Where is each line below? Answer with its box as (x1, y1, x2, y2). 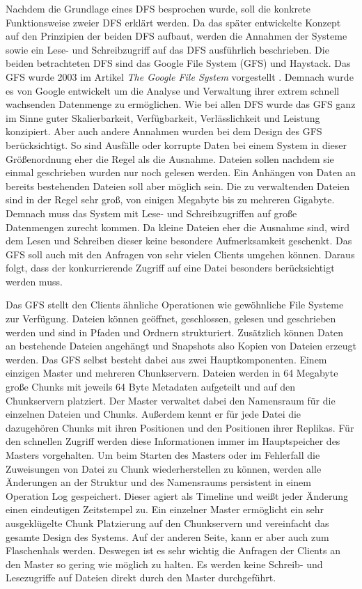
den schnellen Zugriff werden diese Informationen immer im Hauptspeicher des (6, 434, 340, 448)
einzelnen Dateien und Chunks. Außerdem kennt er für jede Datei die (6, 407, 301, 421)
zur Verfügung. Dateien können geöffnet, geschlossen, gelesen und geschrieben (6, 311, 336, 326)
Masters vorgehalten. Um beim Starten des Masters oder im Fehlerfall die (6, 448, 320, 462)
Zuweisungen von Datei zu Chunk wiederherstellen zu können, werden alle (6, 461, 322, 476)
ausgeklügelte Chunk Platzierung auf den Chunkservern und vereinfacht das (6, 515, 329, 530)
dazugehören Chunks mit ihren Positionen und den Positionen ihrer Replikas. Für (6, 420, 354, 434)
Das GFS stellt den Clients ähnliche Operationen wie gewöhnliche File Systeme (6, 297, 344, 312)
